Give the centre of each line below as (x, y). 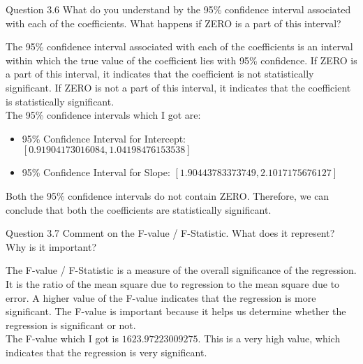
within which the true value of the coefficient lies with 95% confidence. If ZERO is (181, 60)
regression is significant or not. (71, 325)
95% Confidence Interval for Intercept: (104, 138)
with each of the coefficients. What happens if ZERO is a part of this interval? (173, 23)
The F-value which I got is (62, 338)
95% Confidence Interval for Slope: (96, 172)
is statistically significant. (60, 101)
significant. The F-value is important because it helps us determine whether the (176, 311)
